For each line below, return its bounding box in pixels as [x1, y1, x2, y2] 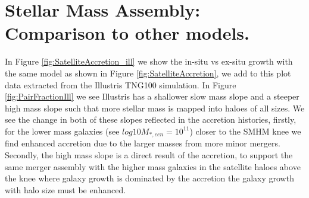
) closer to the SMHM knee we [189, 124, 301, 137]
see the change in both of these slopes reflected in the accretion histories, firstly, [5, 113, 296, 126]
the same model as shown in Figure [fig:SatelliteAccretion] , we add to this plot [5, 66, 291, 79]
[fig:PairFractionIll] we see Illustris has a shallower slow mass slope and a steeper [5, 90, 299, 103]
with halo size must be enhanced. [5, 183, 126, 196]
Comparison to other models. [5, 21, 250, 45]
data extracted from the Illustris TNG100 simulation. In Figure [5, 78, 236, 91]
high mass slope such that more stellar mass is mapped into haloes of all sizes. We [5, 101, 305, 114]
